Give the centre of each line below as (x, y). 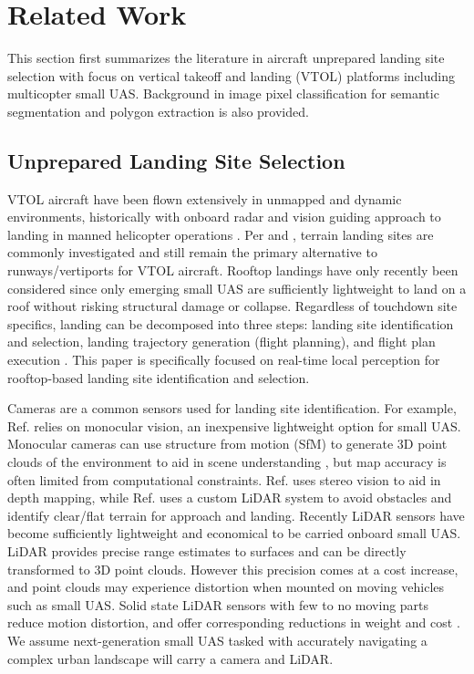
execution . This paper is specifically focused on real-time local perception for (224, 360)
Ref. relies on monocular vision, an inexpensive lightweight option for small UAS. (234, 425)
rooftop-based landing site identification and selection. (159, 377)
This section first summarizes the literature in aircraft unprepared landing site (226, 58)
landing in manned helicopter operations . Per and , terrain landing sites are (221, 234)
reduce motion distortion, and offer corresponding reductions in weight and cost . (234, 622)
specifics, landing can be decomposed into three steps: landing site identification (231, 323)
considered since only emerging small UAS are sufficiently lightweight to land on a (237, 288)
